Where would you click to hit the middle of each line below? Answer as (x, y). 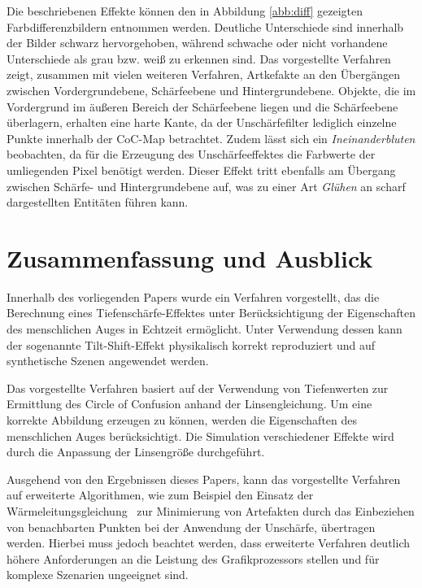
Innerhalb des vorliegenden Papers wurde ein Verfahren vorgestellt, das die (193, 296)
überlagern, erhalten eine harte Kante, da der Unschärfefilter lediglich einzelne (202, 122)
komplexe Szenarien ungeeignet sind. (98, 575)
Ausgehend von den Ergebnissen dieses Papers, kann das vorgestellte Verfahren (204, 479)
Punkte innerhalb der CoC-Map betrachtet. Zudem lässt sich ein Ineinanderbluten (211, 138)
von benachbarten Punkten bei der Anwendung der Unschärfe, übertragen (191, 527)
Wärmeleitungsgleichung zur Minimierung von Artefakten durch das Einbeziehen (211, 510)
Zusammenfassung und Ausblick (190, 257)
